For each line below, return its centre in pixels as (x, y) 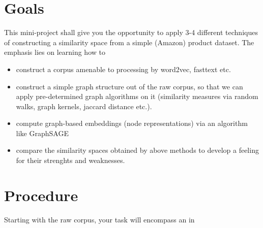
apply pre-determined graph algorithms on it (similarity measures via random (137, 96)
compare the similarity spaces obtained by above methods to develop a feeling (137, 150)
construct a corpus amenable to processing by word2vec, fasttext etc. (123, 69)
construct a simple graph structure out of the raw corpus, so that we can (129, 86)
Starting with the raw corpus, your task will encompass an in (99, 219)
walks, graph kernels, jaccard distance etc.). (84, 106)
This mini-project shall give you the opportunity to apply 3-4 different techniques (131, 32)
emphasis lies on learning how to (55, 52)
